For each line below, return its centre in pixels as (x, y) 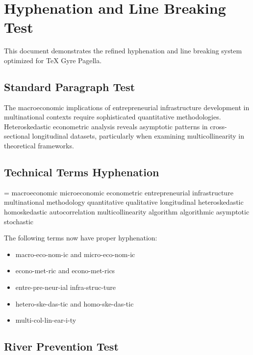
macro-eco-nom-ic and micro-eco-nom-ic (75, 254)
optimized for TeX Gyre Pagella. (53, 60)
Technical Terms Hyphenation (82, 172)
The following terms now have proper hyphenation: (81, 238)
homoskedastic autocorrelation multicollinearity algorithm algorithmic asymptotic (127, 212)
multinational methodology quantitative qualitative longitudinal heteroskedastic (124, 202)
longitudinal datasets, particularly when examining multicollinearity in (138, 136)
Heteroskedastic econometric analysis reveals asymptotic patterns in (106, 126)
